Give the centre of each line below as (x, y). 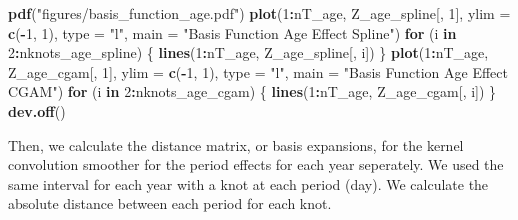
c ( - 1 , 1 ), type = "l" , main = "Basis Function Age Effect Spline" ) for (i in (232, 32)
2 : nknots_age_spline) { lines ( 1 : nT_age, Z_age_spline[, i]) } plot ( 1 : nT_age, (248, 52)
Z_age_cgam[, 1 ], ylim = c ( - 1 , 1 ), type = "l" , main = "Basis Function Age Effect (258, 71)
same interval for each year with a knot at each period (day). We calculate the (248, 183)
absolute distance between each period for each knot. (170, 203)
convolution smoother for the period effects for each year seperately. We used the (256, 164)
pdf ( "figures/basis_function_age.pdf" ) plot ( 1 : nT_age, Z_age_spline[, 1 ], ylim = (259, 13)
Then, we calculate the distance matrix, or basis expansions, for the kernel (236, 144)
